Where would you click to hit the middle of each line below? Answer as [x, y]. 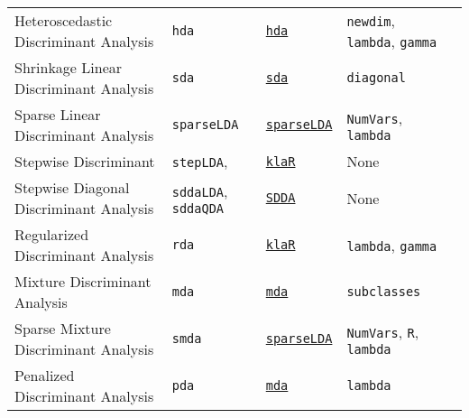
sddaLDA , [200, 190]
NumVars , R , [383, 331]
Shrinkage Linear [69, 67]
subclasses [384, 292]
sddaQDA [198, 208]
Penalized [45, 375]
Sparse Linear [58, 114]
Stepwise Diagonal [72, 187]
